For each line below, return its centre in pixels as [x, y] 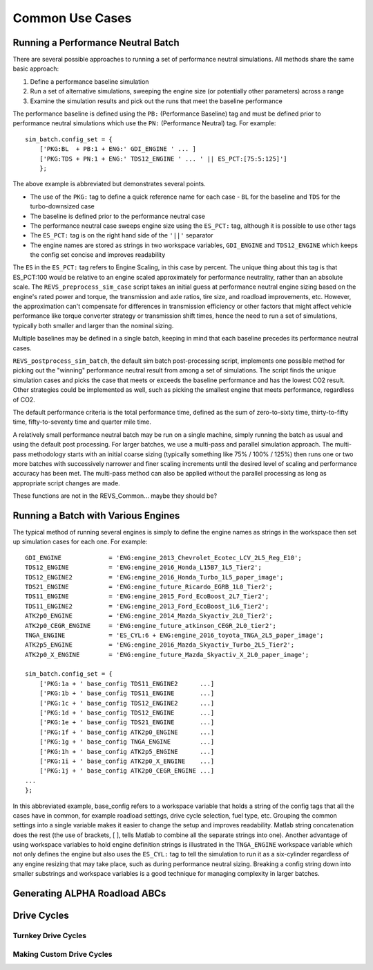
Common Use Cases [72, 18]
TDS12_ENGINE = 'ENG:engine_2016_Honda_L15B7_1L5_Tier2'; [143, 567]
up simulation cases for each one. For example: [80, 542]
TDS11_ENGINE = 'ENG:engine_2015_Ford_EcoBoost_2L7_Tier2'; [147, 596]
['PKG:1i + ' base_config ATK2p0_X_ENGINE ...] [127, 761]
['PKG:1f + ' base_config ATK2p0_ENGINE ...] [127, 732]
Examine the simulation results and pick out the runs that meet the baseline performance [156, 101]
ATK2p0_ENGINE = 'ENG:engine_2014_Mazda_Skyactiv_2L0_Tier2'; [149, 616]
